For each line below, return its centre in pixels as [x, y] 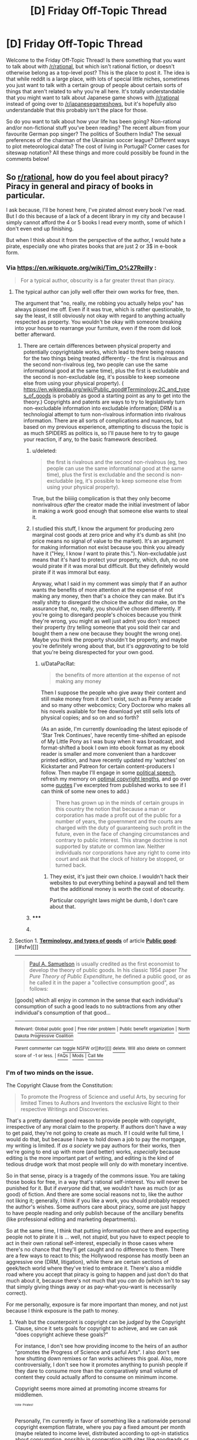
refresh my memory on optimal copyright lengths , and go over [116, 779]
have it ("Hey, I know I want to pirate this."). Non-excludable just [109, 554]
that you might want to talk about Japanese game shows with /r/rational [93, 97]
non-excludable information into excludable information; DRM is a [102, 408]
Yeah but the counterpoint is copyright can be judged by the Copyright [100, 1322]
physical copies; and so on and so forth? [90, 718]
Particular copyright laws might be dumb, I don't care [114, 900]
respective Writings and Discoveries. [65, 1109]
